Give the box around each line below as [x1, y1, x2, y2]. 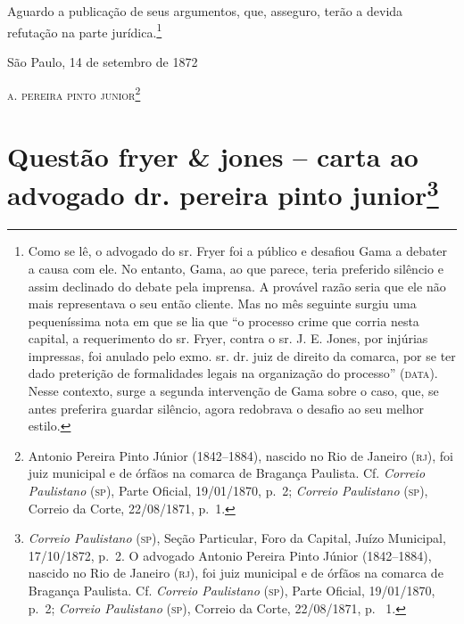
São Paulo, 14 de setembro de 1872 [7, 52, 198, 70]
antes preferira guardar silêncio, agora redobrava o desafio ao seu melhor [28, 398, 425, 417]
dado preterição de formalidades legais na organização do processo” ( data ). [28, 364, 438, 382]
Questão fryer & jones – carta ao [7, 137, 418, 174]
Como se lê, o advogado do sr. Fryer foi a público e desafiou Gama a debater [28, 242, 448, 260]
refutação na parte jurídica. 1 [7, 20, 162, 41]
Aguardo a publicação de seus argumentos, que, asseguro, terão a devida [7, 2, 403, 20]
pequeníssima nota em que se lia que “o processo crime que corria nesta [28, 311, 419, 330]
